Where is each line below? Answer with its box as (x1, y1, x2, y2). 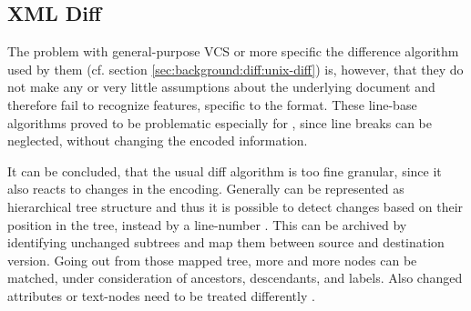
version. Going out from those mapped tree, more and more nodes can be (7, 250, 417, 269)
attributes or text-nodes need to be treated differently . (7, 286, 315, 305)
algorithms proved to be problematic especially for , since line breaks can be (7, 113, 432, 132)
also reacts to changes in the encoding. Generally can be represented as (7, 179, 404, 198)
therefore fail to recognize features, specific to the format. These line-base (7, 95, 417, 114)
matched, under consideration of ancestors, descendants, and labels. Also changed (7, 268, 463, 287)
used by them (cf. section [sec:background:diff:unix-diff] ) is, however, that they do (7, 59, 464, 78)
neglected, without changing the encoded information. (7, 131, 308, 150)
